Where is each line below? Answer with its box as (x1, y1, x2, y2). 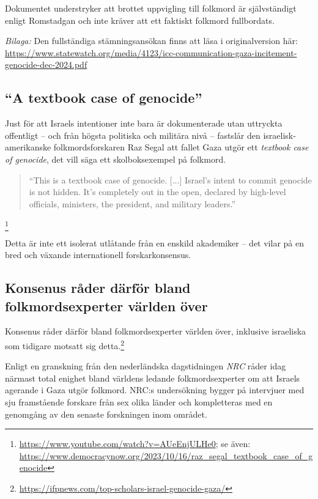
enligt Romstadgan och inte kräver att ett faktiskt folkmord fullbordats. (5, 13, 275, 26)
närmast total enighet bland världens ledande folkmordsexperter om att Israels (5, 371, 300, 384)
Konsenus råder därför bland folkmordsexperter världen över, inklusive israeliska (5, 325, 306, 338)
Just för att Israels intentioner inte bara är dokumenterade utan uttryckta (5, 117, 283, 130)
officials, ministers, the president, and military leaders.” (29, 197, 236, 210)
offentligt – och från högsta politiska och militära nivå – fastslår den (5, 128, 261, 141)
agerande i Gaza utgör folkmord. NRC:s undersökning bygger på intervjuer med (5, 383, 305, 396)
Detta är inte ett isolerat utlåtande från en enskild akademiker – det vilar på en (5, 236, 304, 249)
